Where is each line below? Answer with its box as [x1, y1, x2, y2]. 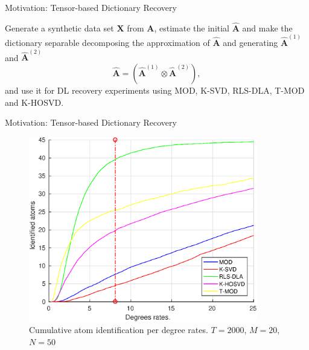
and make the [242, 21, 293, 34]
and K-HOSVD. [5, 96, 64, 108]
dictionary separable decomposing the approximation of [5, 36, 210, 49]
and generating [223, 36, 278, 49]
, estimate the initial [154, 21, 229, 34]
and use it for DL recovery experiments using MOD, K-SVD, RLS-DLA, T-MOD [5, 83, 305, 96]
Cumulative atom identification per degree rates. [29, 323, 208, 336]
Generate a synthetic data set [5, 21, 114, 34]
